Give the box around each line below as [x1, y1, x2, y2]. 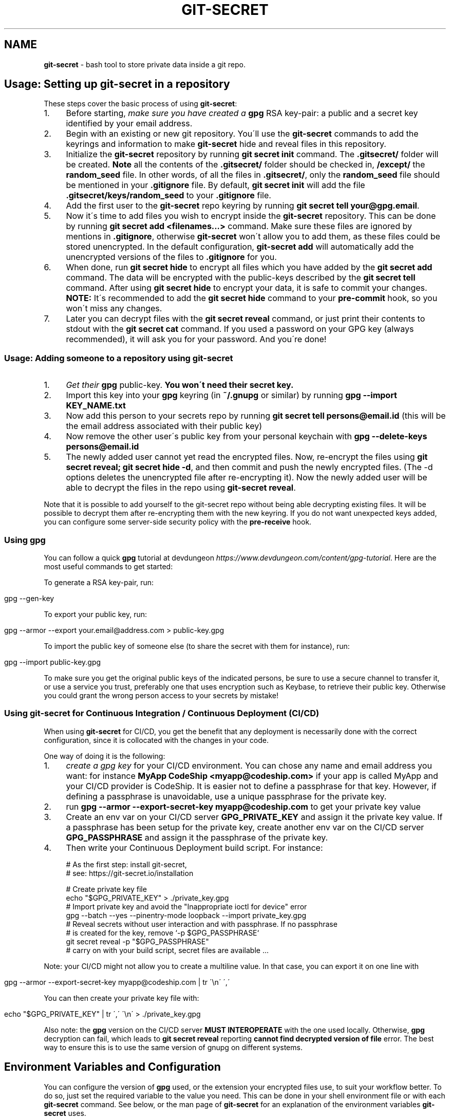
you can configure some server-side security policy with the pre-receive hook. [44, 517, 312, 527]
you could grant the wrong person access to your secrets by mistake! [44, 691, 279, 700]
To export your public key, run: [44, 609, 147, 619]
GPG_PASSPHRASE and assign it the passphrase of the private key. [66, 832, 328, 843]
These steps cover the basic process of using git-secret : [44, 99, 237, 108]
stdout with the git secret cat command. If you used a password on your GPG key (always [66, 324, 414, 334]
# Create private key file [66, 884, 147, 893]
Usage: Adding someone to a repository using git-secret [4, 352, 233, 363]
